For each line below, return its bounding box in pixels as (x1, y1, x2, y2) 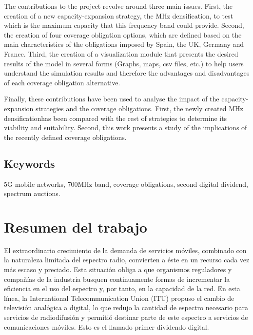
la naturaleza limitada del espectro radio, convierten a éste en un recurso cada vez (4, 255, 250, 265)
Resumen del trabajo (4, 217, 147, 236)
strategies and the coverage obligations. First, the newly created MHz (36, 103, 243, 113)
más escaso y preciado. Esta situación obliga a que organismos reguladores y (4, 264, 232, 275)
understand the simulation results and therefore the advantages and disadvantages (4, 68, 250, 78)
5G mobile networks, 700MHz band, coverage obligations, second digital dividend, (4, 178, 248, 189)
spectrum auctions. (4, 188, 60, 198)
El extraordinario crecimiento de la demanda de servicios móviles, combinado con (4, 245, 247, 255)
